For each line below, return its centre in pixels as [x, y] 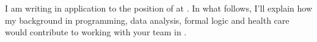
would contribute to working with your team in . [96, 32]
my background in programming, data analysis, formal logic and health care [147, 20]
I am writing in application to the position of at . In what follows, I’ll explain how [159, 8]
